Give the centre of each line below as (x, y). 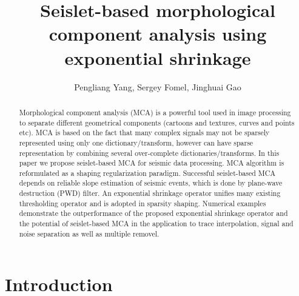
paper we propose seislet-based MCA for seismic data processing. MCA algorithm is (152, 163)
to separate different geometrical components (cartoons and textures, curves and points (157, 122)
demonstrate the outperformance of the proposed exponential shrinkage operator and (153, 213)
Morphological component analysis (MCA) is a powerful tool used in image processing (155, 112)
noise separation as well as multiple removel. (89, 233)
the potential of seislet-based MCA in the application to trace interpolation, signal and (156, 224)
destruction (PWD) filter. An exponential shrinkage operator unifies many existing (150, 193)
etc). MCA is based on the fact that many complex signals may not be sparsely (144, 133)
